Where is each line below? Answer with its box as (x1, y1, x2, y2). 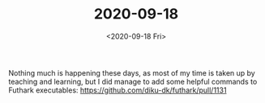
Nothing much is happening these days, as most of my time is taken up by (8, 68, 255, 77)
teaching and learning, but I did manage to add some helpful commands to (8, 76, 258, 86)
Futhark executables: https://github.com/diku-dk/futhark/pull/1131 (8, 85, 227, 95)
